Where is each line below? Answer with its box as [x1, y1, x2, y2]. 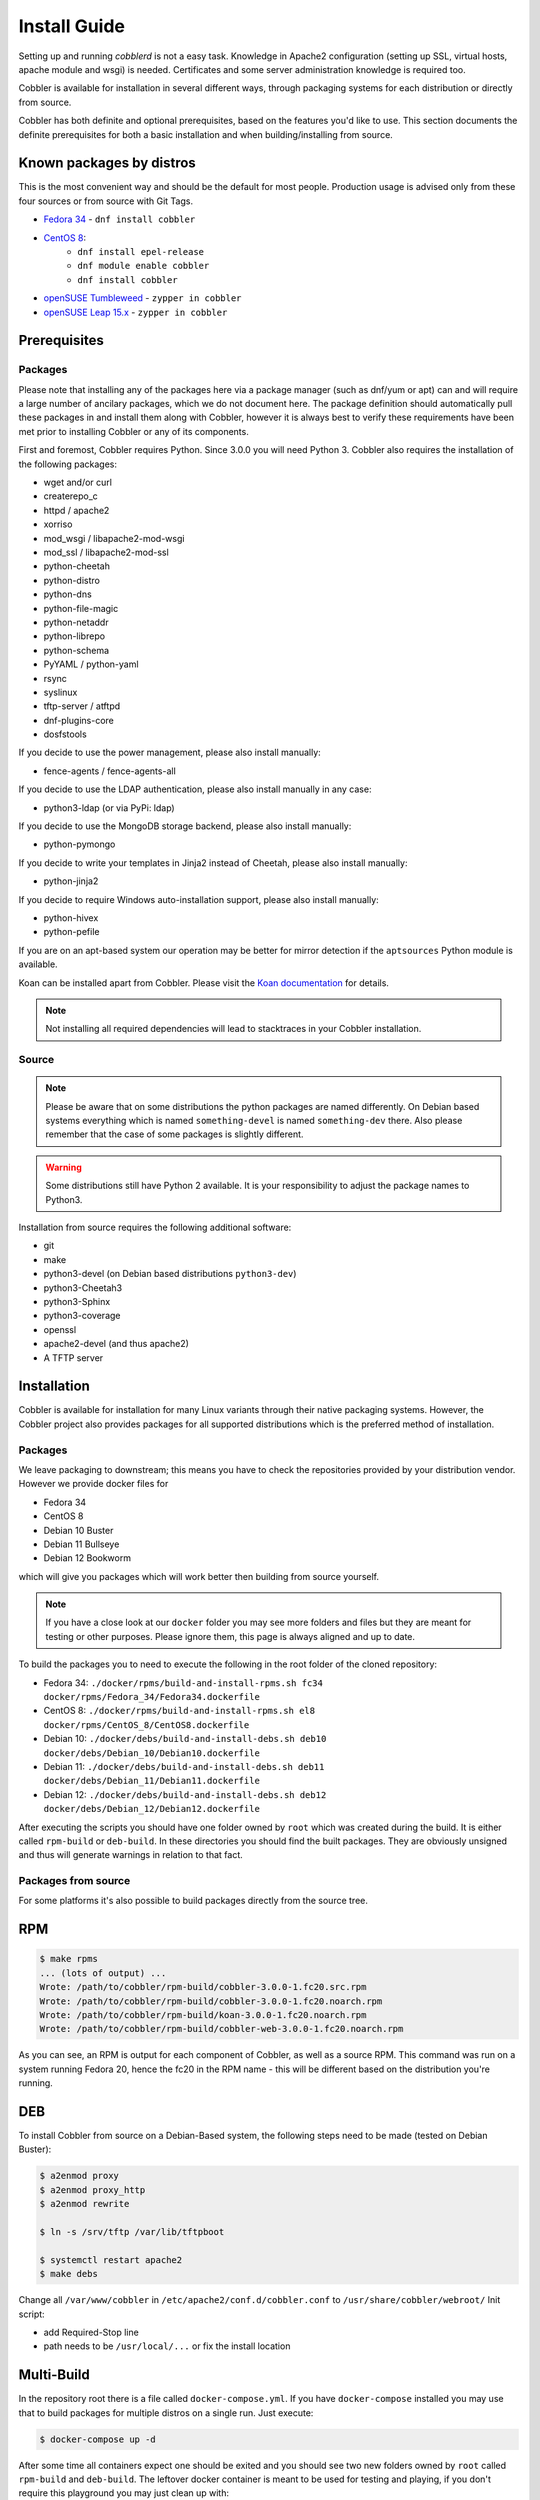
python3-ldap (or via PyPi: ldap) [43, 801, 175, 814]
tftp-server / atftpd [43, 700, 121, 712]
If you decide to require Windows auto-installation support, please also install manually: [18, 893, 379, 905]
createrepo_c [43, 490, 99, 502]
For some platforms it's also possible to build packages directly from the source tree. [18, 1895, 369, 1907]
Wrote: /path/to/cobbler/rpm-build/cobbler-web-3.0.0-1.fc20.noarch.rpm [39, 2023, 404, 2035]
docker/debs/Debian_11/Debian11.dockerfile [43, 1775, 260, 1787]
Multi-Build [18, 2366, 90, 2384]
